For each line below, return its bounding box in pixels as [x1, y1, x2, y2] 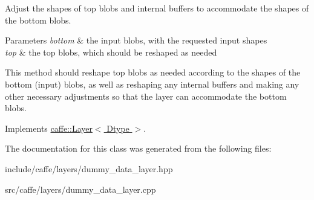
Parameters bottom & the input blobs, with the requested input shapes [5, 34, 267, 47]
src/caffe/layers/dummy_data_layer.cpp [5, 182, 156, 195]
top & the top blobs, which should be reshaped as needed [5, 45, 217, 58]
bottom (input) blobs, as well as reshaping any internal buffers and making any [5, 77, 299, 90]
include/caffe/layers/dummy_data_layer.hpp [5, 162, 173, 175]
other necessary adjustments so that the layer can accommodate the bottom [5, 89, 287, 102]
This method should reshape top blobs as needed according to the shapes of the [5, 66, 301, 79]
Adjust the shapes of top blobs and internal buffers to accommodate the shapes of [5, 2, 309, 14]
